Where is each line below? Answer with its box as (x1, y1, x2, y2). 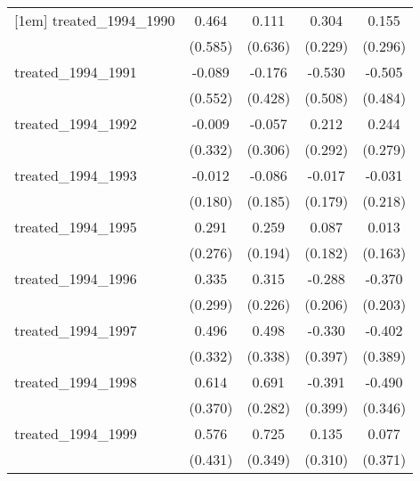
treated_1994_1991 (14, 61, 137, 82)
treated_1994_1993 (14, 165, 137, 185)
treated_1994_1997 (14, 320, 137, 340)
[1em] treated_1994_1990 (14, 10, 175, 30)
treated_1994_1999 (14, 423, 137, 444)
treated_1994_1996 (14, 268, 137, 289)
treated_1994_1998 (14, 371, 137, 392)
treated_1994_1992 (14, 113, 137, 134)
